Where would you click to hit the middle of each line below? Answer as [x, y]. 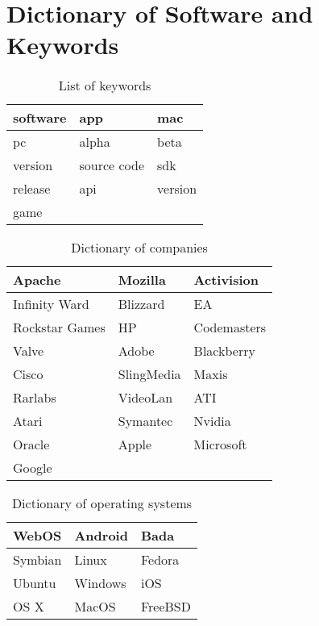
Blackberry [224, 351]
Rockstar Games [59, 328]
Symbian [37, 560]
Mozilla [142, 280]
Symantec [145, 421]
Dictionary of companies [139, 248]
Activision [226, 280]
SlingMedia [149, 374]
